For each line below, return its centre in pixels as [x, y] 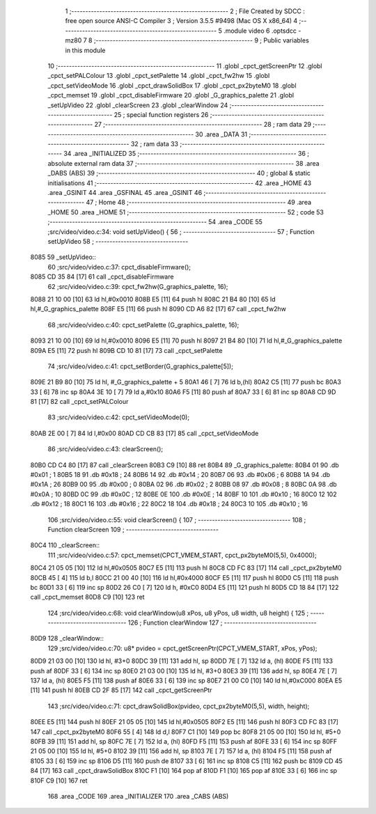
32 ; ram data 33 [155, 144]
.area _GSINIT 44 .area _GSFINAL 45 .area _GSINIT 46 [125, 193]
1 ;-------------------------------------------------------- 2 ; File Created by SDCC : [185, 11]
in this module [85, 50]
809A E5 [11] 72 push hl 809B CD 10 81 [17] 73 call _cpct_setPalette [126, 350]
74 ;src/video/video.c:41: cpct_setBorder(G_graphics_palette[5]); [140, 366]
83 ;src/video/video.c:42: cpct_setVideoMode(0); [119, 417]
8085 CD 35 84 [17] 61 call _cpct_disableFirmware [102, 277]
